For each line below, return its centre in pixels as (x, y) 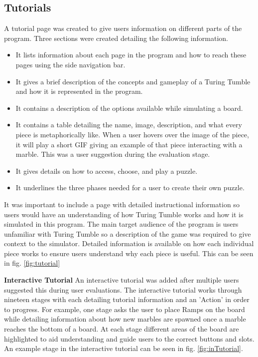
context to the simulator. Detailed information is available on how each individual (129, 243)
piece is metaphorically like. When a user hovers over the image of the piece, (132, 134)
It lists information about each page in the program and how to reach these (131, 55)
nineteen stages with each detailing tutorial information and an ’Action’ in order (127, 299)
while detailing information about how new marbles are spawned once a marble (125, 319)
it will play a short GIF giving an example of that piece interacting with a (129, 144)
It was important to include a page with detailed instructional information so (122, 204)
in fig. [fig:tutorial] (32, 263)
